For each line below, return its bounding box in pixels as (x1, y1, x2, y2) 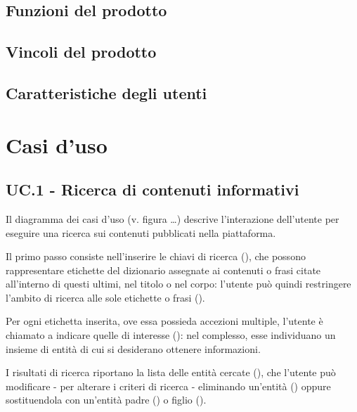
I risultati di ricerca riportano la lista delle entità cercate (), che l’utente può (6, 365, 336, 380)
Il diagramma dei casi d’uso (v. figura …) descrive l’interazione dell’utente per (6, 211, 339, 226)
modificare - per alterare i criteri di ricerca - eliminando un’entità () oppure (6, 378, 331, 393)
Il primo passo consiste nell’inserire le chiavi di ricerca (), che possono (6, 249, 306, 264)
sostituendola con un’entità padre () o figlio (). (6, 392, 207, 407)
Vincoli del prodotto (6, 41, 157, 63)
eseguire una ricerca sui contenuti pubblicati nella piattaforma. (6, 225, 276, 240)
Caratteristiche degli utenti (6, 82, 207, 103)
